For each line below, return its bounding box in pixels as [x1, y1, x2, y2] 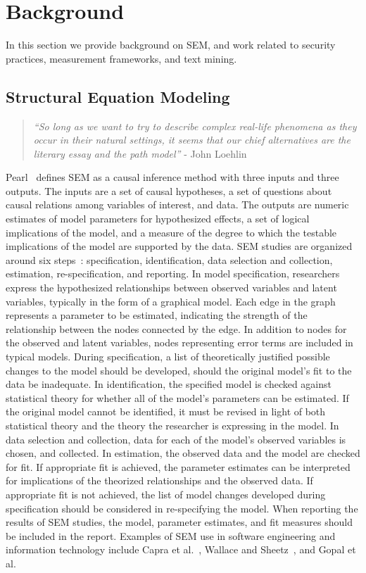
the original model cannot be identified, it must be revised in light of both [6, 404, 326, 419]
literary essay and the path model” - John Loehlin [33, 146, 247, 160]
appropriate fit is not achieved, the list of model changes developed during [6, 486, 326, 501]
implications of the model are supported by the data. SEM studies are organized [6, 239, 353, 253]
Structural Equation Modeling [6, 85, 230, 107]
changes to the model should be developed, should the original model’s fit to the [6, 363, 352, 377]
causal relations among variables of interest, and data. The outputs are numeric [6, 197, 349, 212]
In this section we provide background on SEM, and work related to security [6, 37, 336, 52]
